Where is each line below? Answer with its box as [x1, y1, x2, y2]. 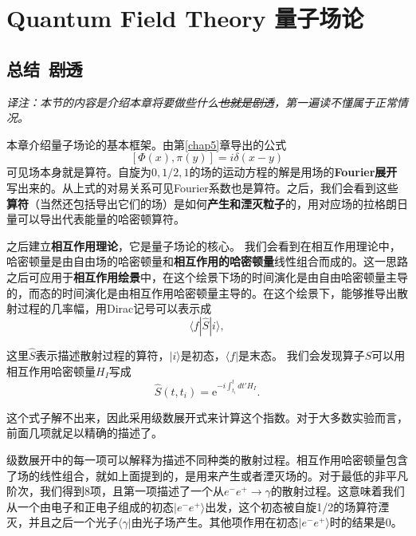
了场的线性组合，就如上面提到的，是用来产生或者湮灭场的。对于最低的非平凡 [6, 467, 408, 483]
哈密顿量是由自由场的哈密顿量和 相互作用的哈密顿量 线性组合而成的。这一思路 [6, 253, 408, 270]
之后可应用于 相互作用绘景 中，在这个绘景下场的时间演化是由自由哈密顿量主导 [6, 268, 408, 285]
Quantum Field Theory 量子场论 [6, 2, 364, 34]
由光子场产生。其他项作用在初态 [131, 514, 299, 530]
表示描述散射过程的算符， [35, 346, 170, 363]
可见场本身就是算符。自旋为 [6, 164, 151, 180]
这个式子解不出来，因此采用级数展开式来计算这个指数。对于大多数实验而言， [6, 408, 408, 425]
